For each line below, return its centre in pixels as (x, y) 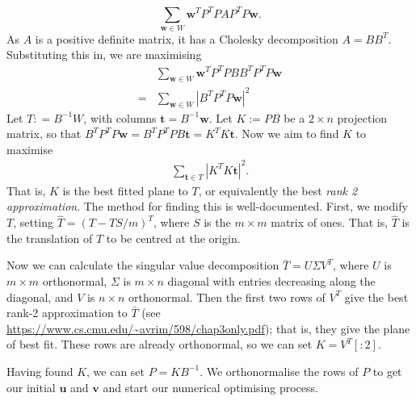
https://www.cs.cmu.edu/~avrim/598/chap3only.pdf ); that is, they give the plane (208, 328)
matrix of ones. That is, (330, 222)
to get (387, 371)
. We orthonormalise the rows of (279, 371)
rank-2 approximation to (67, 313)
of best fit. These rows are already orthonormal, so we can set (160, 344)
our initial (31, 387)
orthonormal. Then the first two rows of (227, 297)
